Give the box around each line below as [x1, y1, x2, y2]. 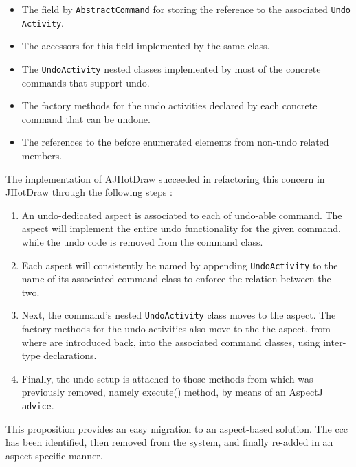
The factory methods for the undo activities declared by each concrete [21, 98, 318, 113]
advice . [21, 398, 54, 412]
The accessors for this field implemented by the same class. [21, 38, 270, 53]
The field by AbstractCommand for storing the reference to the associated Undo [21, 2, 351, 16]
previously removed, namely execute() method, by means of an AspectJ [21, 385, 323, 399]
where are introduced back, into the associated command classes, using [21, 334, 320, 349]
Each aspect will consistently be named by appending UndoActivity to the [21, 258, 338, 272]
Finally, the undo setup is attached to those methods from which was [21, 371, 313, 385]
